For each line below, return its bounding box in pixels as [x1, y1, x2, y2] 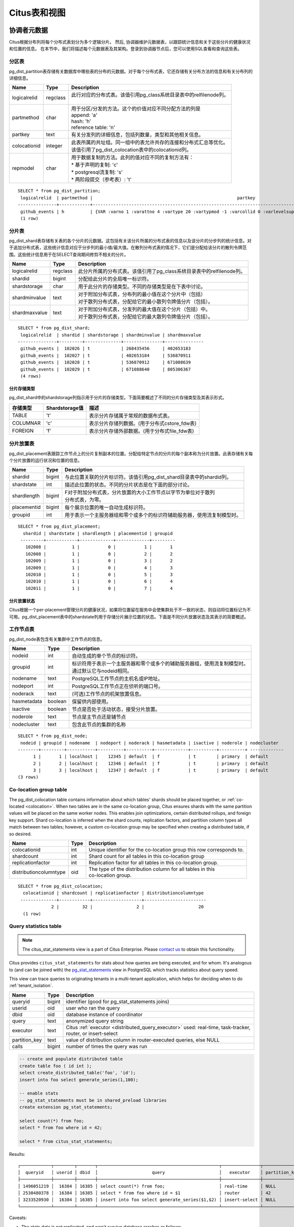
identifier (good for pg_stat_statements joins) [66, 998, 170, 1005]
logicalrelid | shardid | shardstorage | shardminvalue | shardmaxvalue [20, 332, 201, 338]
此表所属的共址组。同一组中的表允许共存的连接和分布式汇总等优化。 [71, 139, 228, 146]
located [9, 803, 24, 809]
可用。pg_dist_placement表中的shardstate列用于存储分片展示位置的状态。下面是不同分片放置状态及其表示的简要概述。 [9, 613, 249, 619]
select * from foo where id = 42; [19, 1125, 102, 1131]
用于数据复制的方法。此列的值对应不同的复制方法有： [71, 154, 194, 161]
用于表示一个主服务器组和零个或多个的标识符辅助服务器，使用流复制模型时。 [64, 512, 242, 519]
